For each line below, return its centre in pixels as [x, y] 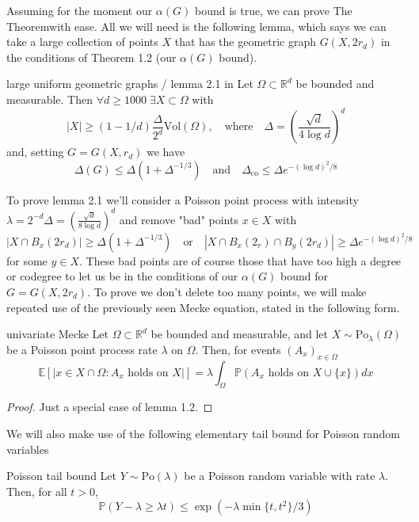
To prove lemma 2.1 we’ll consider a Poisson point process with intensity [183, 199]
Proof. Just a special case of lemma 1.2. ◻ [110, 407]
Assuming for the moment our [80, 10]
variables [28, 449]
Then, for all [37, 491]
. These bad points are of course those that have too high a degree [240, 260]
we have [166, 152]
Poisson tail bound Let [62, 476]
